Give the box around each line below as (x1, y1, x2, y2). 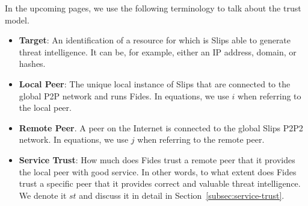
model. (5, 13, 29, 26)
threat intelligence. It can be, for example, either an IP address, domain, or (19, 45, 297, 58)
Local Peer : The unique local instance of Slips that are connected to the (19, 77, 291, 90)
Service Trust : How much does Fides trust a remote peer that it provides (19, 153, 295, 166)
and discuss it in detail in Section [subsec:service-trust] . (79, 189, 285, 201)
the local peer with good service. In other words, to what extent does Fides (19, 165, 297, 178)
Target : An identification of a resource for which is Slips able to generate (19, 34, 291, 46)
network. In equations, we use (19, 133, 129, 146)
